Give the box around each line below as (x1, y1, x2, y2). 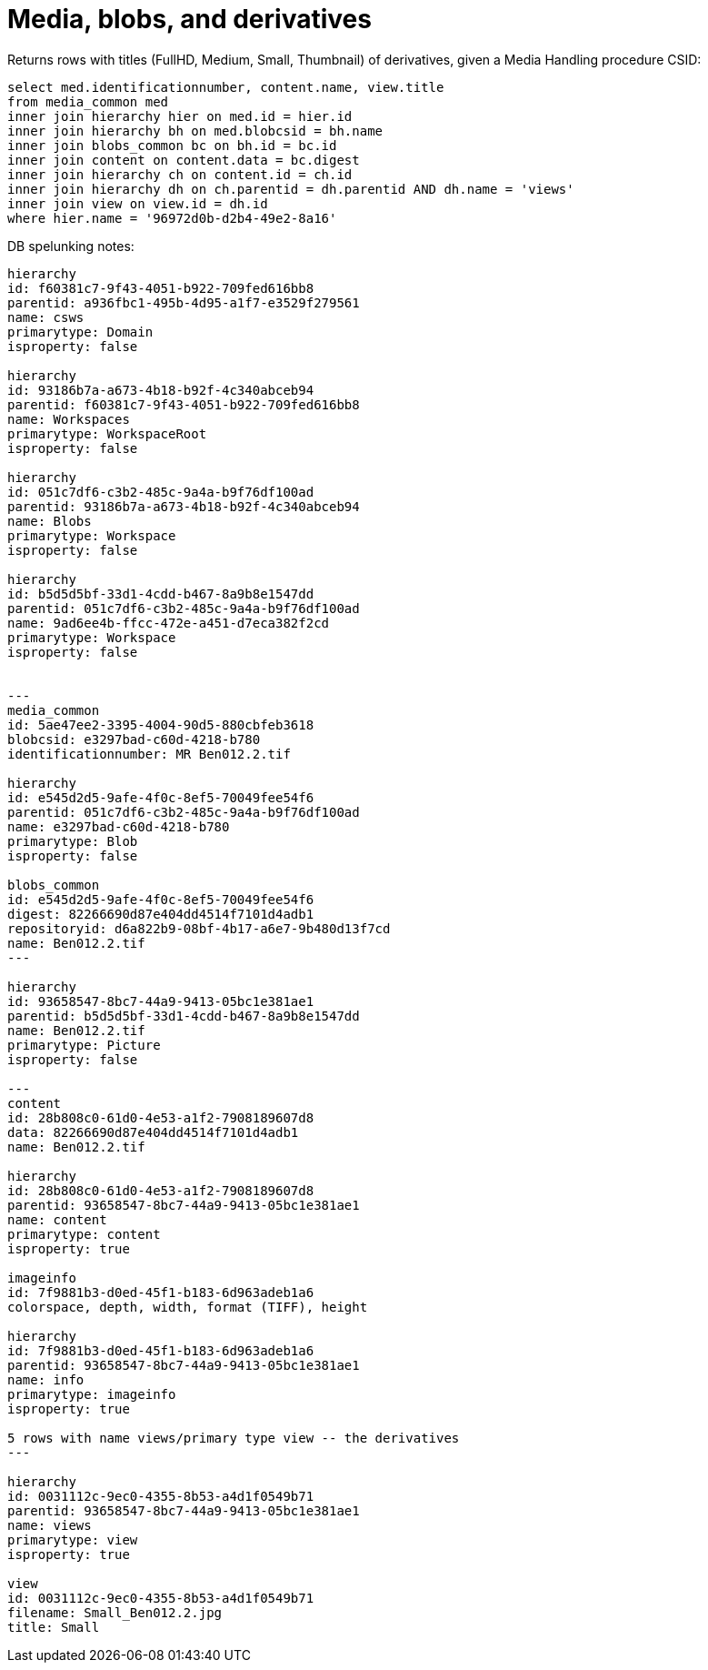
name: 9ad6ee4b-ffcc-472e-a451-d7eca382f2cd (7, 615, 330, 630)
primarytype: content (7, 1226, 161, 1242)
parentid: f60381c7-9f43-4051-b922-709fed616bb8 (7, 397, 360, 412)
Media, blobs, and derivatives (7, 4, 372, 35)
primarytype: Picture (7, 1037, 161, 1052)
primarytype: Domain (7, 324, 154, 339)
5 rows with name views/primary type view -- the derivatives (7, 1430, 460, 1445)
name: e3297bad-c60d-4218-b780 (7, 819, 230, 834)
